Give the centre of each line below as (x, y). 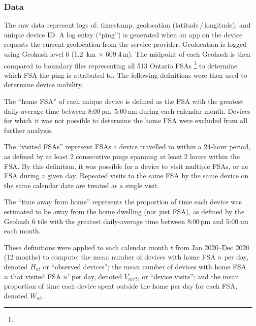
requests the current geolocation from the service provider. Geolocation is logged (125, 44)
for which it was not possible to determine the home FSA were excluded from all (126, 120)
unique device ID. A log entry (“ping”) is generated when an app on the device (123, 34)
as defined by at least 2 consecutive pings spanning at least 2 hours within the (122, 156)
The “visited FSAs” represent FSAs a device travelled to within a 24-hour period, (127, 147)
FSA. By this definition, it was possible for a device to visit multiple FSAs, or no (126, 166)
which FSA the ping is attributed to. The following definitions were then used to (126, 75)
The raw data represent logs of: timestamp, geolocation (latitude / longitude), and (127, 25)
